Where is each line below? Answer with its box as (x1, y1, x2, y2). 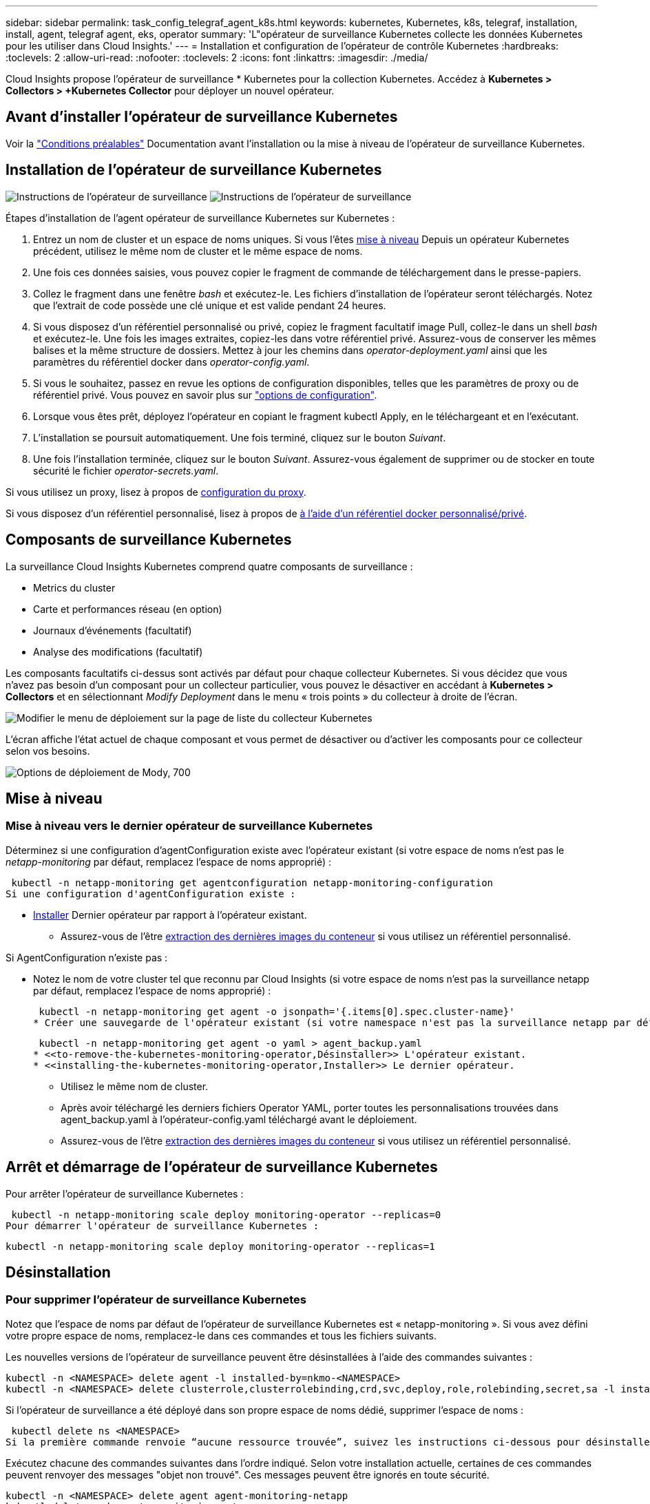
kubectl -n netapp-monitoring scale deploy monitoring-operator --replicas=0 (11, 1209, 441, 1220)
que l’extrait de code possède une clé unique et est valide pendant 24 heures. (33, 299, 386, 311)
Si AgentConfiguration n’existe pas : (6, 951, 168, 963)
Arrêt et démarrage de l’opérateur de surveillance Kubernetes (6, 1158, 438, 1176)
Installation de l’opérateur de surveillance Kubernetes (6, 161, 382, 179)
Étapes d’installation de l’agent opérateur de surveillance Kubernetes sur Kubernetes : (6, 211, 395, 224)
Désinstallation (6, 1264, 111, 1282)
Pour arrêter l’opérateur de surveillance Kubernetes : (6, 1187, 244, 1200)
